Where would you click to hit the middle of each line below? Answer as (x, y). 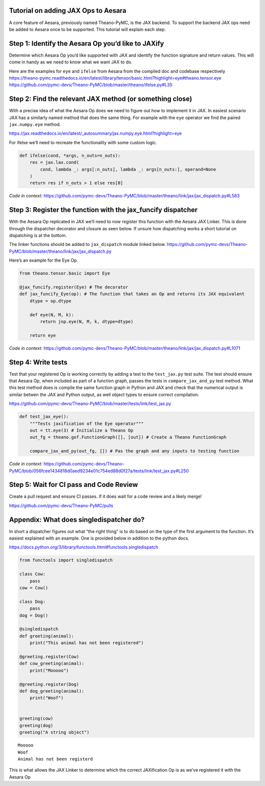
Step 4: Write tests (38, 362)
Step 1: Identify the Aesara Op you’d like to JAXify (87, 44)
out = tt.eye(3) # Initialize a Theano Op (81, 430)
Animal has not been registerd (55, 759)
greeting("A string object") (54, 732)
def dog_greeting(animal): (52, 691)
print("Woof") (47, 698)
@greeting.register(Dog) (49, 684)
